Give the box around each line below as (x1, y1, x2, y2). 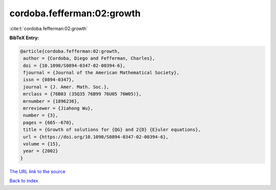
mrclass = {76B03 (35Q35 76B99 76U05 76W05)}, (23, 91, 142, 97)
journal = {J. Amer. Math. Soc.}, (23, 84, 109, 90)
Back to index (9, 178, 38, 184)
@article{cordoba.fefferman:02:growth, (20, 48, 120, 54)
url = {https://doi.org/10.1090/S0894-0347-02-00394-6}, (23, 134, 169, 140)
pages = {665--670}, (23, 120, 75, 125)
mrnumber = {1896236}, (23, 98, 80, 104)
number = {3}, (23, 113, 58, 118)
